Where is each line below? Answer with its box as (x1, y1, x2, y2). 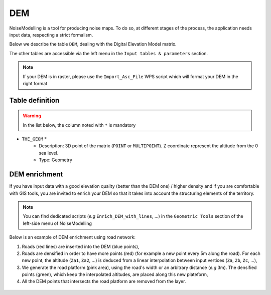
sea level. (39, 150, 59, 156)
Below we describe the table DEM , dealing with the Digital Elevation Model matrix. (9, 41, 177, 47)
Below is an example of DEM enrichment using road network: (9, 234, 135, 240)
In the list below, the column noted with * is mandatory (23, 122, 136, 128)
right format (23, 80, 48, 86)
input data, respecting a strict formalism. (9, 32, 93, 38)
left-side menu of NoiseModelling (23, 220, 92, 226)
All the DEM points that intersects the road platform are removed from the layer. (22, 278, 186, 284)
